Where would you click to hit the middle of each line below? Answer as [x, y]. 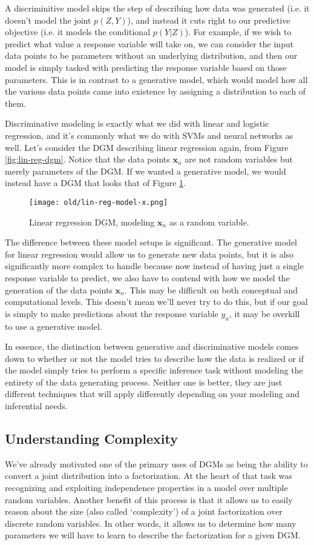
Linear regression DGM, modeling [92, 222]
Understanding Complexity [91, 439]
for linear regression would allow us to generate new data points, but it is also [149, 254]
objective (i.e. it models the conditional [78, 32]
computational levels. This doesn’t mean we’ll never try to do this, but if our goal [156, 302]
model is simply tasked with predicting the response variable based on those [146, 67]
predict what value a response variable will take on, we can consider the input [149, 43]
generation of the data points [59, 289]
